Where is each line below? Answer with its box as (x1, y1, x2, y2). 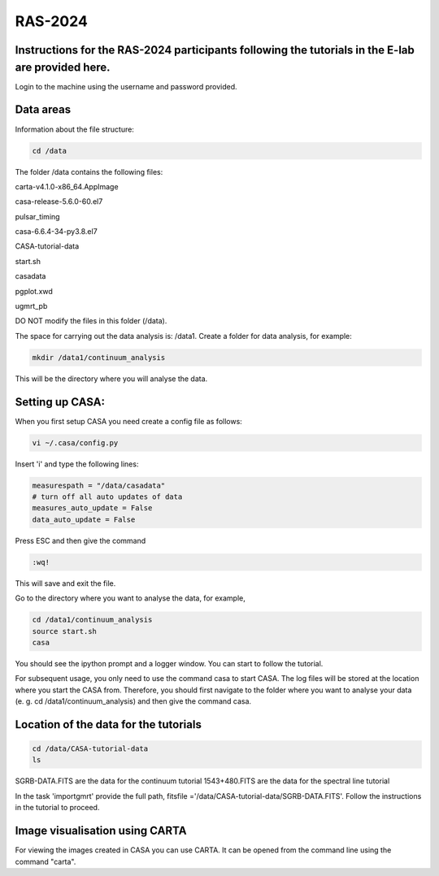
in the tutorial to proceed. (15, 803, 100, 813)
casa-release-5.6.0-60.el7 (15, 197, 103, 206)
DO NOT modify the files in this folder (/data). (15, 316, 167, 326)
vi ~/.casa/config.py (32, 438, 119, 447)
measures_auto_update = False (32, 504, 153, 513)
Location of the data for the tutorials (15, 718, 202, 731)
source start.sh (32, 627, 98, 635)
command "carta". (15, 856, 76, 866)
